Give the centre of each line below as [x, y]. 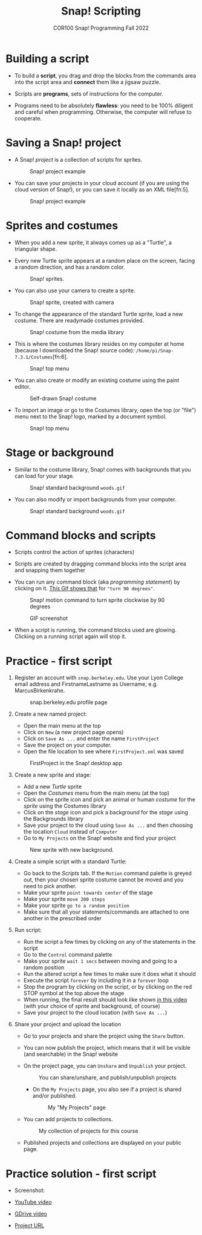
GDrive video [31, 1214]
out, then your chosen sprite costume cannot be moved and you [103, 880]
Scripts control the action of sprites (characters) [74, 552]
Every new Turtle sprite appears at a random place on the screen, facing [105, 260]
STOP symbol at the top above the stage [74, 993]
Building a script [47, 58]
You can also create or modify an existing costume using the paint [97, 380]
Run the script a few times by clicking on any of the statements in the [109, 942]
